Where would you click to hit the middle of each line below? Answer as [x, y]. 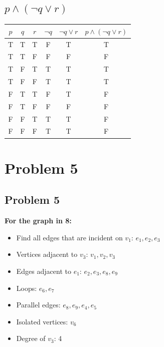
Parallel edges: [38, 305]
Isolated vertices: [42, 321]
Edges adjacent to [44, 271]
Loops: [27, 288]
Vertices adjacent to [47, 254]
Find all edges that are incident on [69, 237]
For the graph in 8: [38, 221]
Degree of [31, 338]
